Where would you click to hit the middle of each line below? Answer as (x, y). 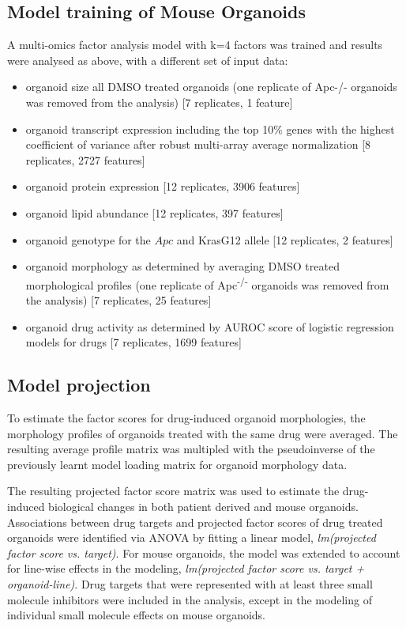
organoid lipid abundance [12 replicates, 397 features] (154, 212)
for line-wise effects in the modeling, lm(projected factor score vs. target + (186, 568)
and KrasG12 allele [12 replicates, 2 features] (285, 239)
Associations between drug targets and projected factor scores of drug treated (195, 522)
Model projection (79, 385)
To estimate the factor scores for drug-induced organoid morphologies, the (186, 417)
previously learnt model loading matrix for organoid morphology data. (177, 464)
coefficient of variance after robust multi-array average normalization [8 (198, 144)
